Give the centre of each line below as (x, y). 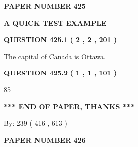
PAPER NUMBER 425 (45, 6)
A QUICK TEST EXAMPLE (55, 23)
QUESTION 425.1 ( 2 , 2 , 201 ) (61, 39)
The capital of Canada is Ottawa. (55, 56)
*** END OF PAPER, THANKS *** (69, 106)
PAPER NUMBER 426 (45, 139)
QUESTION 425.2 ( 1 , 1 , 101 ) (61, 73)
